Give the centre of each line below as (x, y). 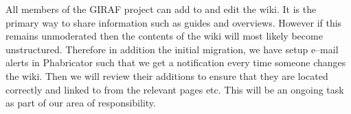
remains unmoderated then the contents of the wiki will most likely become (164, 36)
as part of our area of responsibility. (81, 103)
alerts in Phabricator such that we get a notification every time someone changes (176, 62)
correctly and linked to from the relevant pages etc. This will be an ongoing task (175, 89)
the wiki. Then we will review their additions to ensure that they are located (167, 75)
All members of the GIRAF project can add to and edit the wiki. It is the (161, 9)
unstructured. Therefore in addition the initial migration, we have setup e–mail (172, 49)
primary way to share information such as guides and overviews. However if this (174, 22)
